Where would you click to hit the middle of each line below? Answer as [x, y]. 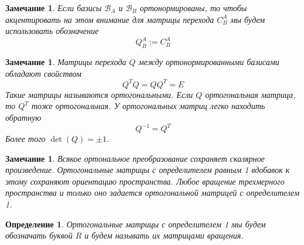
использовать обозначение [52, 31]
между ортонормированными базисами [209, 62]
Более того [26, 139]
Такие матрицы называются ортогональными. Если [99, 94]
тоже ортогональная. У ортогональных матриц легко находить [148, 106]
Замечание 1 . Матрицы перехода [66, 62]
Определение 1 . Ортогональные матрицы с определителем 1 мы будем [136, 224]
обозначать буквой [39, 235]
